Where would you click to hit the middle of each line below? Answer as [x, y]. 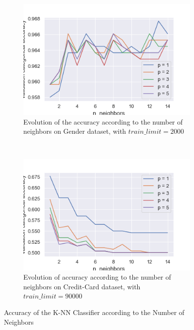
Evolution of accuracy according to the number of [97, 277]
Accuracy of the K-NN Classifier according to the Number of [94, 312]
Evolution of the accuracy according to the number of [103, 121]
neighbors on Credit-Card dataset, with [82, 286]
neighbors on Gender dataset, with [75, 131]
